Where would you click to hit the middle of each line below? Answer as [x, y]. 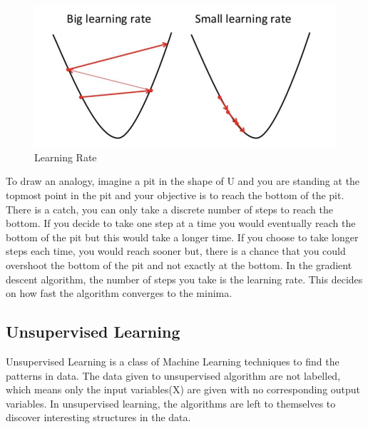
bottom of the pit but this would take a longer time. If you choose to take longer [182, 237]
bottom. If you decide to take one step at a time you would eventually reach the [181, 223]
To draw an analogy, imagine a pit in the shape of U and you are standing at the [183, 181]
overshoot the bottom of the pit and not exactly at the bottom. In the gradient [179, 264]
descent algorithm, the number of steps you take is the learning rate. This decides [184, 279]
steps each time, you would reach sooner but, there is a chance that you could [176, 251]
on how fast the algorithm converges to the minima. [119, 293]
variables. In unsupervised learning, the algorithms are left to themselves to [171, 403]
